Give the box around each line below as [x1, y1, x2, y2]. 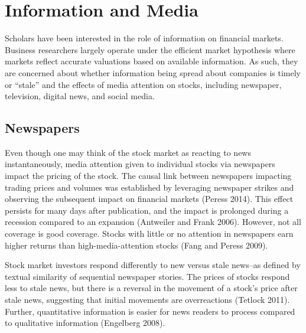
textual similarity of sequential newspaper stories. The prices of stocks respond [5, 270, 290, 282]
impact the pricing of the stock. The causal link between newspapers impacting [5, 169, 292, 182]
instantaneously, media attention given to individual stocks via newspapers [5, 158, 275, 170]
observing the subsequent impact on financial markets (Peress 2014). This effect [5, 192, 294, 205]
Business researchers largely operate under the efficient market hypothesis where [5, 43, 295, 56]
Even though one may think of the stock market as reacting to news [5, 146, 251, 158]
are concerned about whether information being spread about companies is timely [5, 66, 301, 79]
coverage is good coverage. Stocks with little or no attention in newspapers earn [5, 227, 294, 240]
